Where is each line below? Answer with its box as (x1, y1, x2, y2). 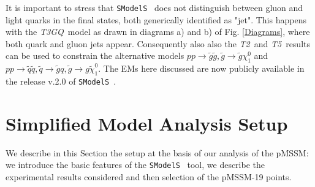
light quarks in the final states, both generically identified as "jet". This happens (6, 13, 306, 26)
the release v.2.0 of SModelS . (6, 75, 116, 88)
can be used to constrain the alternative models (6, 49, 184, 62)
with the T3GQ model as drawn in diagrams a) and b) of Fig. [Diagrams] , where (6, 25, 310, 38)
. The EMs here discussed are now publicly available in (98, 62, 305, 75)
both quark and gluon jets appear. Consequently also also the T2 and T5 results (6, 37, 310, 50)
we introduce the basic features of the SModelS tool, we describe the (6, 158, 265, 171)
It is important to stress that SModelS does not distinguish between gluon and (6, 1, 303, 13)
